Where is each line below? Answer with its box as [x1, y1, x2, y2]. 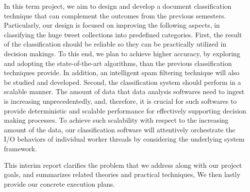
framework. [4, 143, 37, 153]
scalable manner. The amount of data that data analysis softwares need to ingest [4, 86, 245, 96]
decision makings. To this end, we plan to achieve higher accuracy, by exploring [4, 48, 240, 58]
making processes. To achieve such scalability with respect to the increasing [4, 115, 229, 125]
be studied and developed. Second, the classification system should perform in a [4, 77, 241, 87]
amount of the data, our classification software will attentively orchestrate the [4, 124, 235, 134]
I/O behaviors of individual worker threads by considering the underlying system [4, 134, 245, 144]
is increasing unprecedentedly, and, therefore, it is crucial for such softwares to [4, 96, 237, 106]
